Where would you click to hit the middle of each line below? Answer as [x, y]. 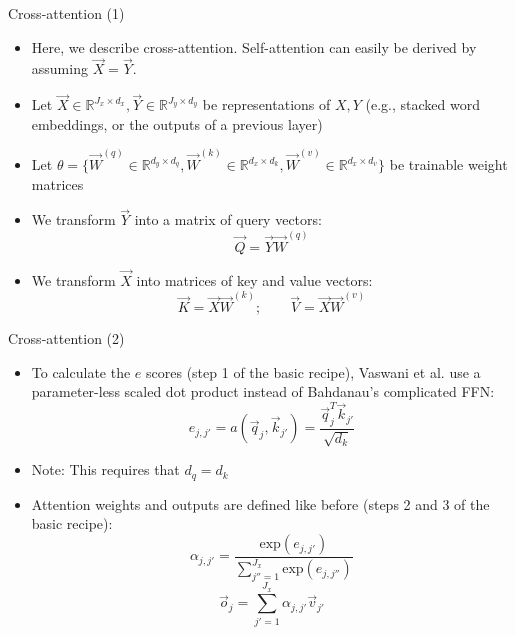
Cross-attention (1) [66, 13]
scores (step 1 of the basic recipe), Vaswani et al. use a [313, 371]
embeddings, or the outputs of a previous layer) [177, 123]
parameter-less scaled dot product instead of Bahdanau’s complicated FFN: [263, 391]
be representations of [266, 104]
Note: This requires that [105, 469]
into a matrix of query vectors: [228, 219]
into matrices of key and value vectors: [254, 279]
